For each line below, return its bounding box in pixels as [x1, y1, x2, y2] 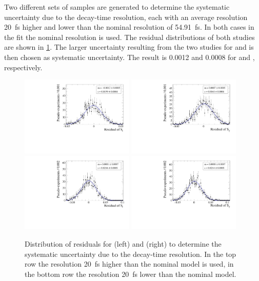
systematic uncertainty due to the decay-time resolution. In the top [25, 248, 236, 259]
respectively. [4, 62, 43, 72]
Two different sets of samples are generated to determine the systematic [4, 2, 230, 12]
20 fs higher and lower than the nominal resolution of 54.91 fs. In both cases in [4, 22, 254, 32]
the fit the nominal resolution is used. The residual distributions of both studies [4, 31, 255, 42]
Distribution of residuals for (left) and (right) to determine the [25, 238, 222, 249]
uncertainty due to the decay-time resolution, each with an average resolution [4, 11, 248, 22]
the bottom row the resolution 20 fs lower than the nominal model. [25, 268, 236, 279]
